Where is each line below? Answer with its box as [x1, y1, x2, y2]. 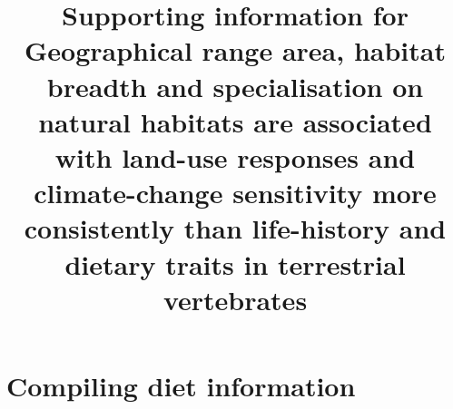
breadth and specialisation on [46, 67, 424, 104]
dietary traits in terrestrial [64, 245, 406, 282]
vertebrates [162, 280, 308, 317]
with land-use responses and [54, 138, 416, 175]
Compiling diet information [6, 366, 356, 404]
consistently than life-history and [24, 209, 447, 247]
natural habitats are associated [38, 102, 432, 140]
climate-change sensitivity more [34, 174, 437, 211]
